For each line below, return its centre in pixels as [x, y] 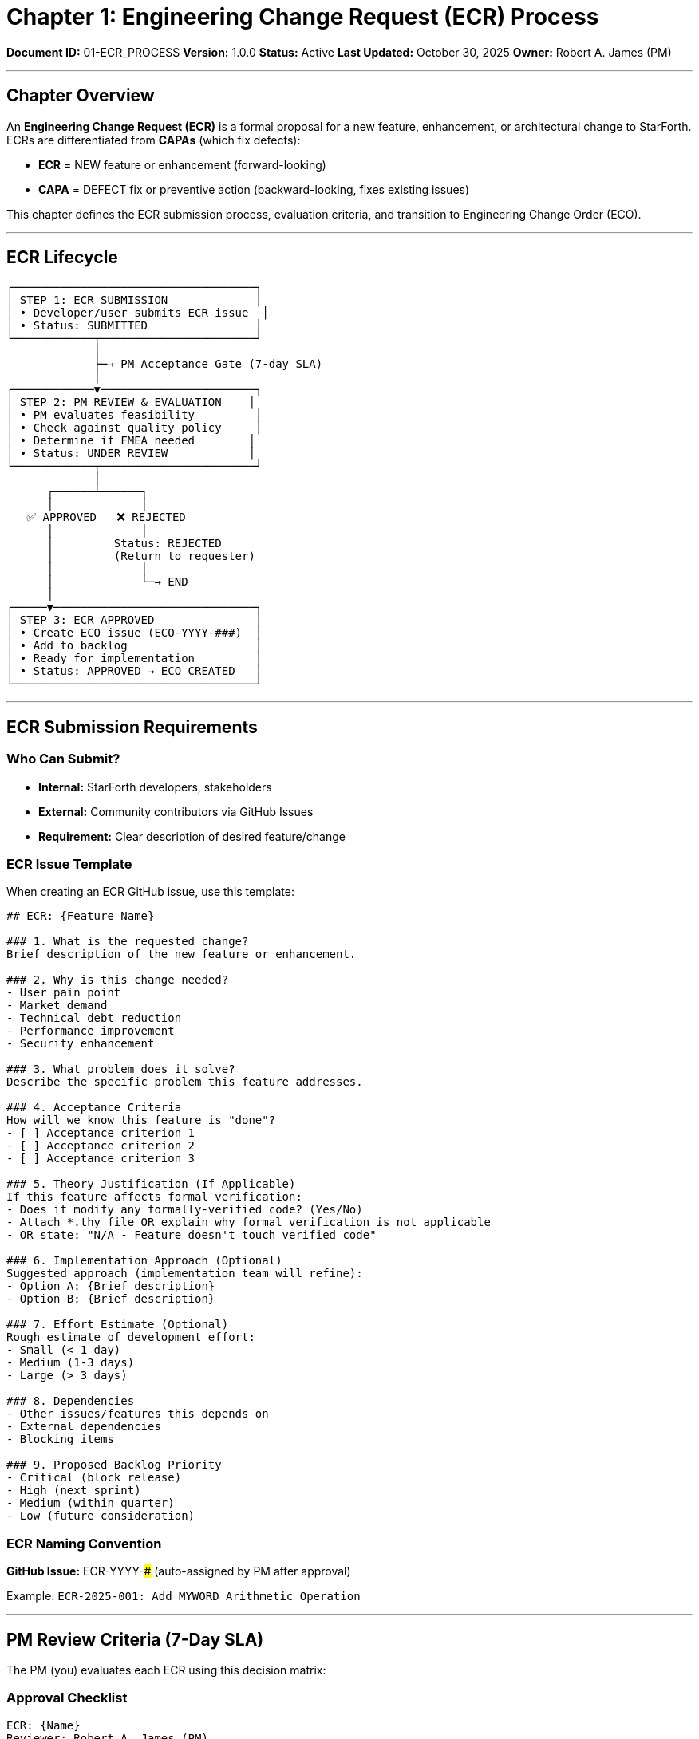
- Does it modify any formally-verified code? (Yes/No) [185, 1210]
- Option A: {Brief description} [111, 1286]
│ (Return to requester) [151, 556]
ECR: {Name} [43, 1725]
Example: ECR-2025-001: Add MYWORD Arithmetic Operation [184, 1596]
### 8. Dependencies [71, 1401]
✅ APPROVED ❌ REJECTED [106, 517]
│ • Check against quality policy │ [134, 428]
